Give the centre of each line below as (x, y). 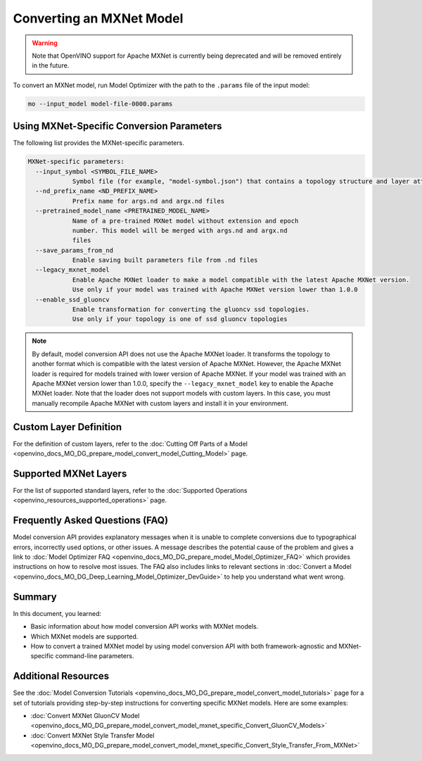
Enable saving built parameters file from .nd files (165, 260)
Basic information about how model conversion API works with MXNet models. (145, 627)
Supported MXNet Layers (70, 473)
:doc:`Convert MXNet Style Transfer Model (92, 735)
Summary (35, 597)
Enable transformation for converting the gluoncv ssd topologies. (191, 309)
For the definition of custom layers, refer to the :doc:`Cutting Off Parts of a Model (130, 444)
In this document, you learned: (57, 613)
